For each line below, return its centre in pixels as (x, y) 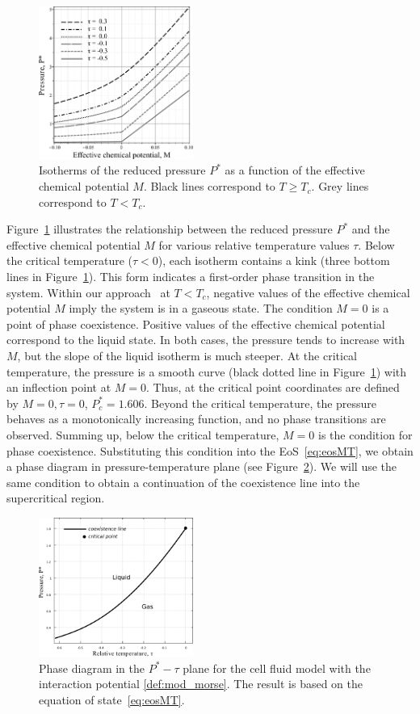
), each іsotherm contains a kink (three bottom (274, 260)
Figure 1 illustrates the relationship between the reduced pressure (170, 229)
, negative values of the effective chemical (308, 292)
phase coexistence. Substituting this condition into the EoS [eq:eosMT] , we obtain (210, 450)
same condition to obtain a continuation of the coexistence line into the (183, 482)
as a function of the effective (295, 170)
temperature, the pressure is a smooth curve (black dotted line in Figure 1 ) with (207, 371)
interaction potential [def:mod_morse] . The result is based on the (201, 684)
